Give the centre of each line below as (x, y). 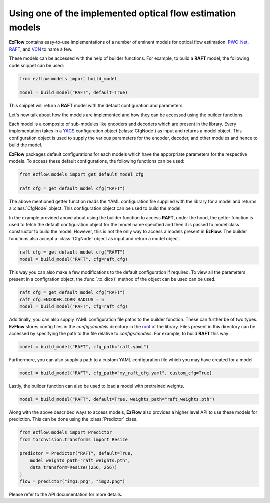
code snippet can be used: (37, 65)
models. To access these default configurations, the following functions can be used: (97, 161)
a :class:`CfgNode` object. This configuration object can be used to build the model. (95, 208)
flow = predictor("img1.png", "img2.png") (72, 482)
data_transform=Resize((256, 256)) (74, 468)
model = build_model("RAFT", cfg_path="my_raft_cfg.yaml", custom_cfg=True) (116, 373)
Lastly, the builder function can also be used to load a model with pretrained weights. (97, 386)
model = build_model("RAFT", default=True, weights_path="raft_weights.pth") (117, 399)
